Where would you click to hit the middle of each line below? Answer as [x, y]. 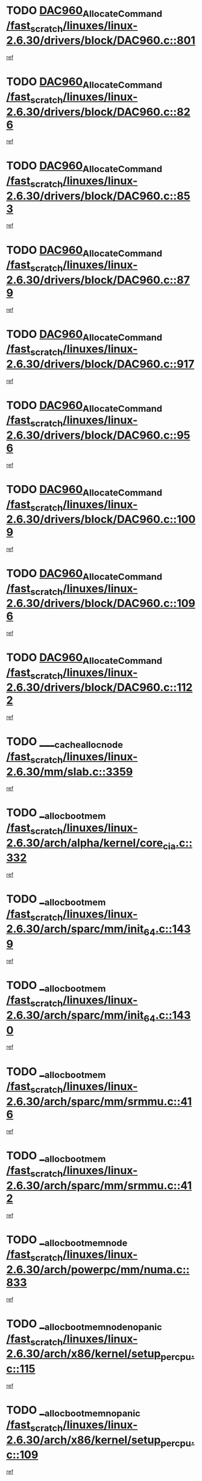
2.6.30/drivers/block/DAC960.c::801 [101, 41]
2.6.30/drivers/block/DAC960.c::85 [98, 196]
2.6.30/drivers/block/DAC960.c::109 [101, 604]
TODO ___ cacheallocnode [65, 743]
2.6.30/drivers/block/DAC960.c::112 [99, 687]
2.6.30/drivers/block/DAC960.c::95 [98, 435]
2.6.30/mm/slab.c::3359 [70, 771]
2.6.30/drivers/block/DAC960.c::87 [98, 280]
